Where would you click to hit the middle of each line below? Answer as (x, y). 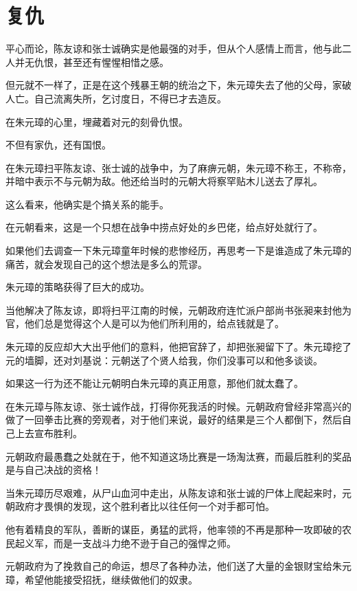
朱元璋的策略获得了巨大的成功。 (78, 287)
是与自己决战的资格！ (54, 470)
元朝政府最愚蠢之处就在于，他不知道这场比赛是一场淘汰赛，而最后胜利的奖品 (178, 456)
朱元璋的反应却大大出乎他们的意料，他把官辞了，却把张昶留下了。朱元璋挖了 (178, 347)
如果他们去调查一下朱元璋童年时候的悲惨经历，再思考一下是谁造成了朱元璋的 (178, 250)
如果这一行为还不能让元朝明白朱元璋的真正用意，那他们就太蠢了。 (154, 383)
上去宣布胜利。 (48, 433)
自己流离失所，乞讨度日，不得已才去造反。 (130, 98)
